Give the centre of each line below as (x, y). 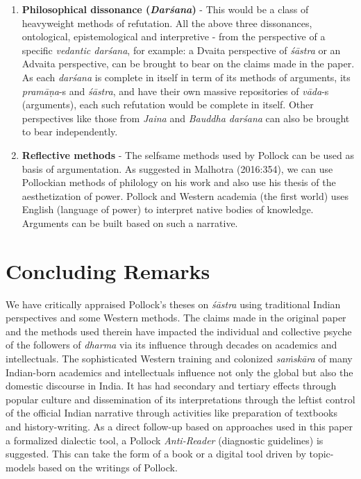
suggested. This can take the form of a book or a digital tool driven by (156, 454)
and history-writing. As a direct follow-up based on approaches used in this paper (179, 426)
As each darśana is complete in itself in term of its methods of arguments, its (186, 77)
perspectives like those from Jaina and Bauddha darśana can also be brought (186, 118)
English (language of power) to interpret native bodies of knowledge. (168, 209)
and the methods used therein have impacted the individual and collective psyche (179, 331)
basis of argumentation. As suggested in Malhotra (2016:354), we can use (177, 168)
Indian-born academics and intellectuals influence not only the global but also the (179, 372)
